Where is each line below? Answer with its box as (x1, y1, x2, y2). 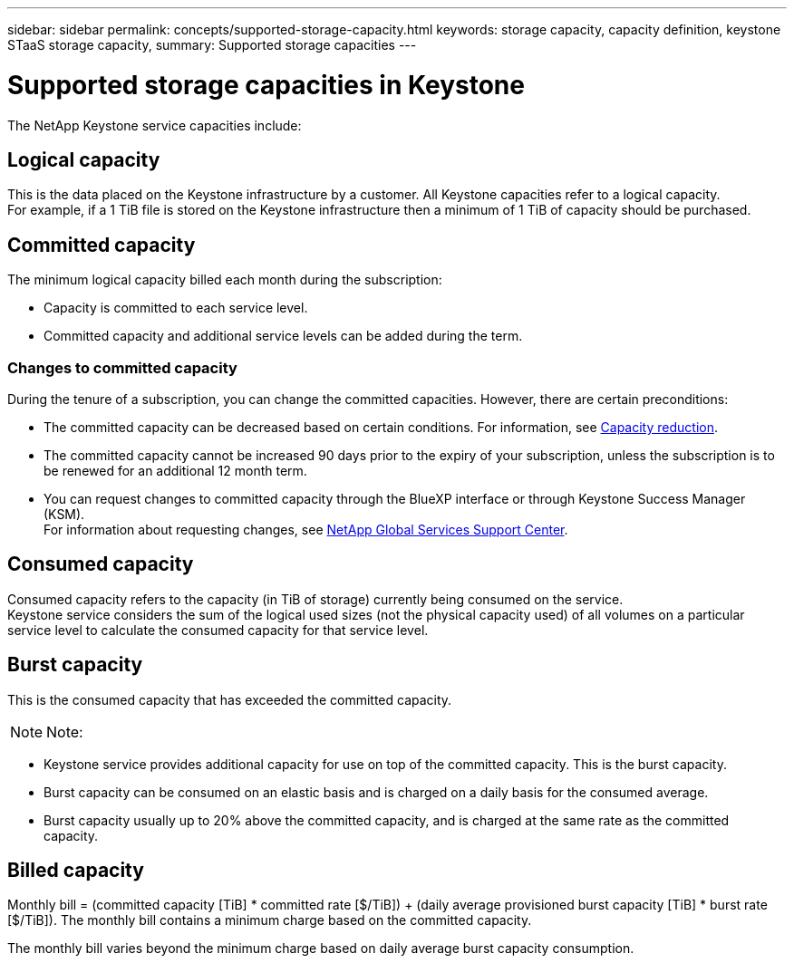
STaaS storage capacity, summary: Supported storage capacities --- (7, 37, 417, 53)
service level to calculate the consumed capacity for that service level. (7, 621, 429, 638)
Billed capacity (7, 859, 144, 882)
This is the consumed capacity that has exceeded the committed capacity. (7, 691, 452, 708)
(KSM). (44, 506, 85, 522)
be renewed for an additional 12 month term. (44, 462, 307, 478)
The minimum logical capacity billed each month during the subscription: (7, 272, 442, 288)
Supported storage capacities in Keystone (7, 69, 525, 101)
